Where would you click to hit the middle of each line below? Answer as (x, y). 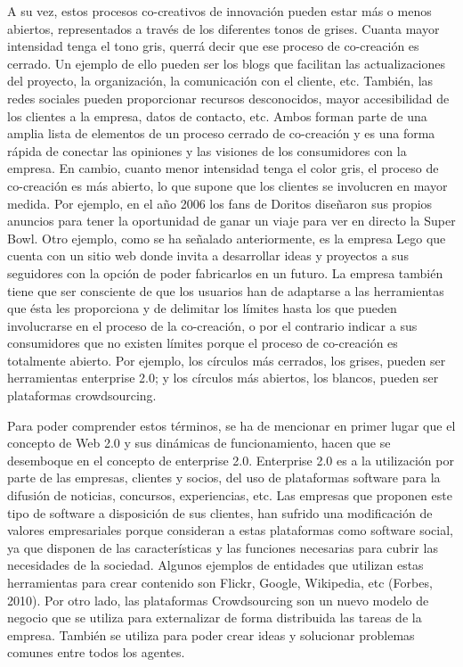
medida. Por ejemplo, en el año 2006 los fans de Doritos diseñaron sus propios (220, 203)
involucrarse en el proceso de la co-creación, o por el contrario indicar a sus (212, 325)
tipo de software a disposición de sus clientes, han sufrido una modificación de (220, 512)
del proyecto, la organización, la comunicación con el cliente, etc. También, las (220, 81)
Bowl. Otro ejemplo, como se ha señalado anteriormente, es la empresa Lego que (227, 238)
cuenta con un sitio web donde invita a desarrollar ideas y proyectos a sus (208, 255)
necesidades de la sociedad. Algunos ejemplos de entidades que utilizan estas (215, 565)
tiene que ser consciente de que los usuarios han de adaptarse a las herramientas (226, 290)
